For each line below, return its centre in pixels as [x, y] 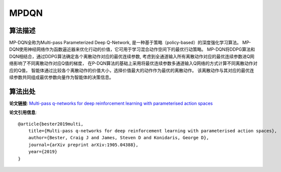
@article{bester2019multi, [51, 124]
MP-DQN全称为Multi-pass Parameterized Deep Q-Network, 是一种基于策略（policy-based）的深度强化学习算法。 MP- [130, 43]
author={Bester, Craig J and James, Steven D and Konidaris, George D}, [119, 138]
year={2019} [43, 152]
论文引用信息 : [23, 112]
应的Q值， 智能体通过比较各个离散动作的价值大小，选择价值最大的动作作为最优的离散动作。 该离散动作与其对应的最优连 [132, 70]
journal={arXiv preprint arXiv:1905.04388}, [83, 145]
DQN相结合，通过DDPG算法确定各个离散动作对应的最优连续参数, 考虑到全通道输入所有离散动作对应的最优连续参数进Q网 [132, 56]
